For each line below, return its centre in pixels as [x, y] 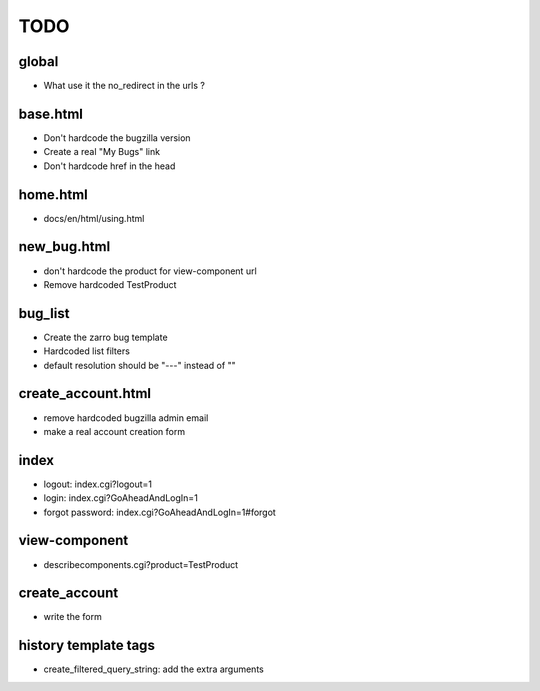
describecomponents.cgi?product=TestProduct [141, 564]
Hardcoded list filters [86, 351]
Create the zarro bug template [106, 337]
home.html [53, 194]
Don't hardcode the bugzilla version [117, 137]
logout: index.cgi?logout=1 [98, 484]
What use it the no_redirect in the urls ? [124, 86]
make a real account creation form [114, 431]
